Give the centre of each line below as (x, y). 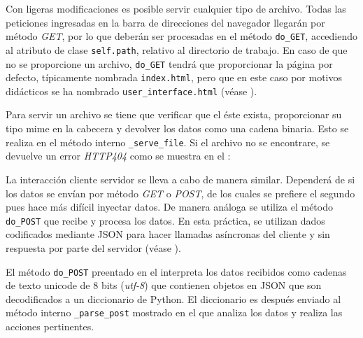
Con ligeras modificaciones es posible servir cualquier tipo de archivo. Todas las (176, 8)
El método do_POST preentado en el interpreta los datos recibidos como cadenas (176, 271)
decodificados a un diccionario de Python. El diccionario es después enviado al (173, 298)
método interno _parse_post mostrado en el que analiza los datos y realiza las (174, 312)
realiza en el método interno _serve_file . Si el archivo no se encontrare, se (168, 142)
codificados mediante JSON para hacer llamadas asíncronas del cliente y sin (168, 234)
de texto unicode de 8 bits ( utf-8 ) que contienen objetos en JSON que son (164, 285)
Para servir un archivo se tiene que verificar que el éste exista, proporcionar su (174, 114)
